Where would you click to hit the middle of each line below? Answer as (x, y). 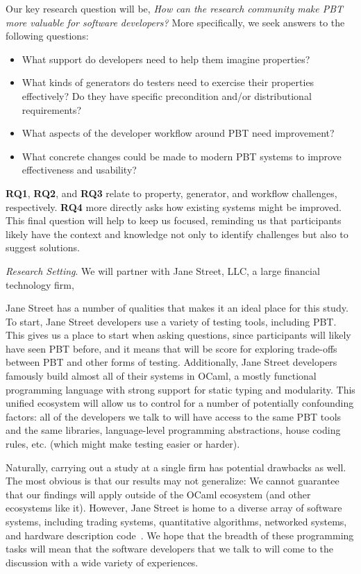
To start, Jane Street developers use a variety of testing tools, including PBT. (171, 321)
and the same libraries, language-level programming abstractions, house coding (173, 430)
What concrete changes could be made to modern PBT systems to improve (182, 156)
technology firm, (40, 284)
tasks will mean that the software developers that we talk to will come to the (170, 549)
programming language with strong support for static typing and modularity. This (180, 389)
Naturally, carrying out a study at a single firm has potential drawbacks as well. (176, 467)
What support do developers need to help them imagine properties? (166, 59)
